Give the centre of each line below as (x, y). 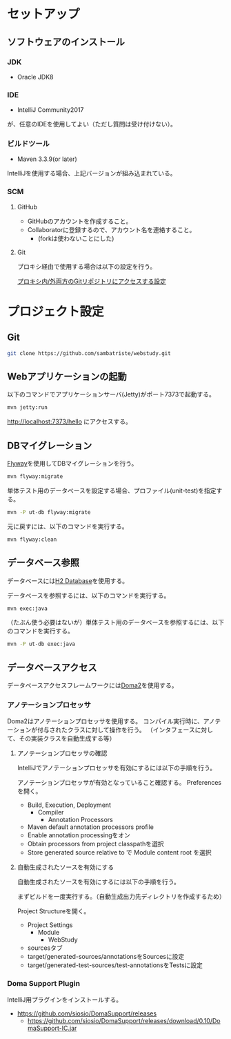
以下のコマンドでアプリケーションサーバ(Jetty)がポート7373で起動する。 (111, 394)
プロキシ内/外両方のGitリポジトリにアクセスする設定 (92, 281)
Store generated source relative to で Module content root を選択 (119, 852)
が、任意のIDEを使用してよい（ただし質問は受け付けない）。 (92, 124)
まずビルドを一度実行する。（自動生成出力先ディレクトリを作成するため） (121, 897)
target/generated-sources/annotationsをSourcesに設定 (106, 957)
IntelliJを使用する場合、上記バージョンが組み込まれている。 (92, 173)
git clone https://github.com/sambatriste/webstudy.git (89, 353)
